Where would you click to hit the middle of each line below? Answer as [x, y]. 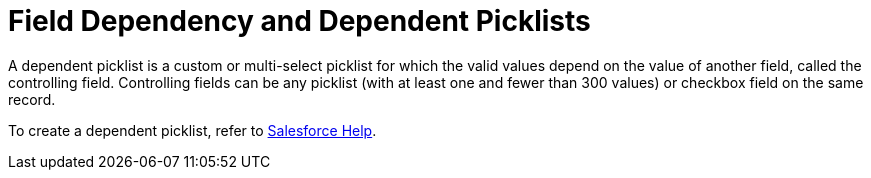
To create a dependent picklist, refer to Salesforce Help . [192, 130]
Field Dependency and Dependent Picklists [299, 21]
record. [32, 99]
